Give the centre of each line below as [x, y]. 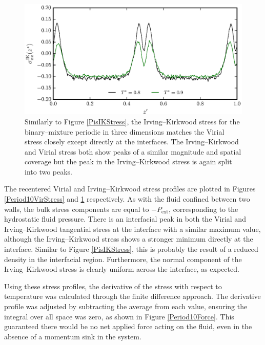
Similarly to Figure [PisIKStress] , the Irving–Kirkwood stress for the [132, 121]
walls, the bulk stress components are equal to [77, 209]
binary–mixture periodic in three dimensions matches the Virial [125, 131]
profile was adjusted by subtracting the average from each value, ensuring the [126, 306]
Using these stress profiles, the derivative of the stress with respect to [113, 286]
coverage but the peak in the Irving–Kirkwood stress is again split [128, 161]
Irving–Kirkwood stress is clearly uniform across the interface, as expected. [122, 269]
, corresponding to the [203, 209]
